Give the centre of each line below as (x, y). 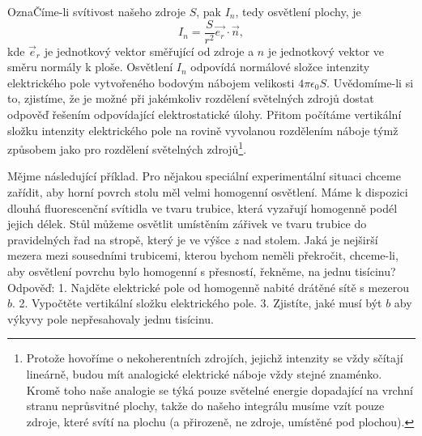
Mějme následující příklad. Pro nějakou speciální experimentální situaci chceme (204, 176)
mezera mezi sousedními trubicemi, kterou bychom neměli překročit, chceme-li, (203, 255)
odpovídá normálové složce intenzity (280, 67)
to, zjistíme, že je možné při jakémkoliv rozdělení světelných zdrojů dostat (191, 98)
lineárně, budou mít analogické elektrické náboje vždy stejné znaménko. (204, 374)
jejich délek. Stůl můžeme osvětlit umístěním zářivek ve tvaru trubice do (187, 224)
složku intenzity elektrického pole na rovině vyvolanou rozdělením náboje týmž (203, 130)
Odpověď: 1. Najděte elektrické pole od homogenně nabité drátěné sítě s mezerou (209, 287)
